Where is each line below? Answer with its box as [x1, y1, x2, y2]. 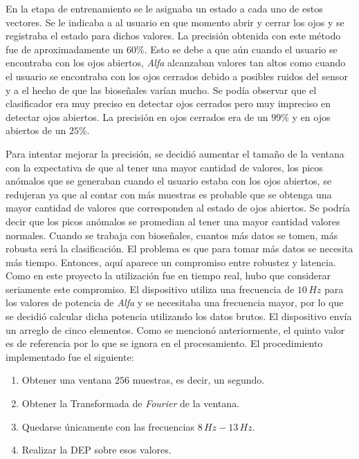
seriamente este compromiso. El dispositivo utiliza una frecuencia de [6, 281, 295, 296]
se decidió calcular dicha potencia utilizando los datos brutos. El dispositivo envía [6, 309, 352, 324]
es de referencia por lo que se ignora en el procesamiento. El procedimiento [6, 336, 323, 350]
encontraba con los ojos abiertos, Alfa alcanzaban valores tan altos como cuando [6, 55, 346, 70]
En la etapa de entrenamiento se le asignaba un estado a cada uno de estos [6, 1, 323, 15]
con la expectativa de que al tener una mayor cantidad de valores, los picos [6, 160, 323, 174]
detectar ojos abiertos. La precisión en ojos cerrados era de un [6, 109, 268, 124]
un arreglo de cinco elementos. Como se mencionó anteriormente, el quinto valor [6, 322, 345, 337]
